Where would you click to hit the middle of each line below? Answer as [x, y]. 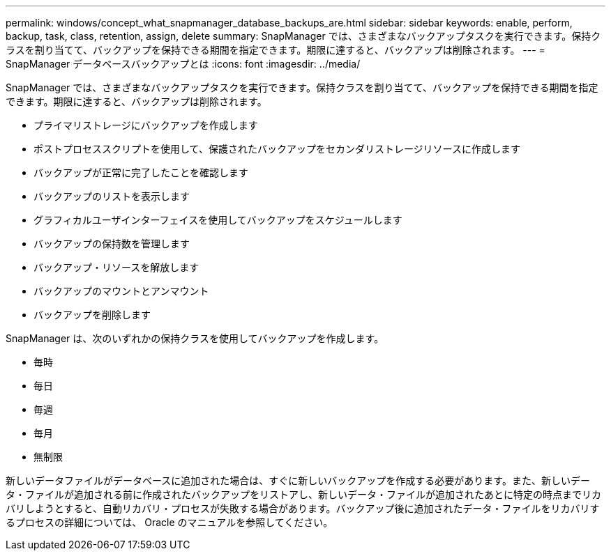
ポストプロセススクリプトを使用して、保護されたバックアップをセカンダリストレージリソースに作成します [277, 149]
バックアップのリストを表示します [112, 196]
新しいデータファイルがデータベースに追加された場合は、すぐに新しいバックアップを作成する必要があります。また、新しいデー [298, 480]
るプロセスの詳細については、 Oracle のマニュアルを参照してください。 [169, 522]
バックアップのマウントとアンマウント [121, 291]
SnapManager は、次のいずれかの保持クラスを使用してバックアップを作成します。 [195, 338]
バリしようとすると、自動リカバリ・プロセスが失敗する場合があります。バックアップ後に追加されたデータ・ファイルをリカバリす [303, 508]
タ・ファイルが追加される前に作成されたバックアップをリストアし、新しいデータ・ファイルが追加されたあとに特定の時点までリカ [303, 494]
